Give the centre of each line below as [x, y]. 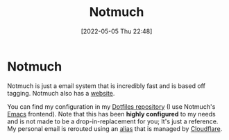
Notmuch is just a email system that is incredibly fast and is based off [107, 86]
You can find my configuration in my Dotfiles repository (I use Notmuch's [111, 106]
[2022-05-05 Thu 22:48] [117, 31]
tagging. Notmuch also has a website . [61, 93]
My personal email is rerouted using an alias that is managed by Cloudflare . [115, 128]
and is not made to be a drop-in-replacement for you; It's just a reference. [113, 121]
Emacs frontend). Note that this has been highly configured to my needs [112, 114]
